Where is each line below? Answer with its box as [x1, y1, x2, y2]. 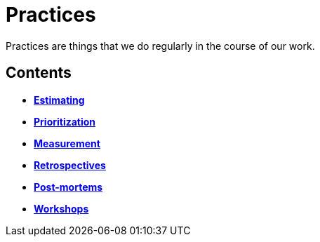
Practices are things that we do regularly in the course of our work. [6, 39, 315, 52]
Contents [6, 64, 72, 82]
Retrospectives [34, 159, 106, 171]
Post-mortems [34, 180, 103, 193]
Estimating [34, 93, 85, 106]
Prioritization [34, 115, 96, 128]
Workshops [34, 202, 89, 215]
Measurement [34, 137, 100, 149]
